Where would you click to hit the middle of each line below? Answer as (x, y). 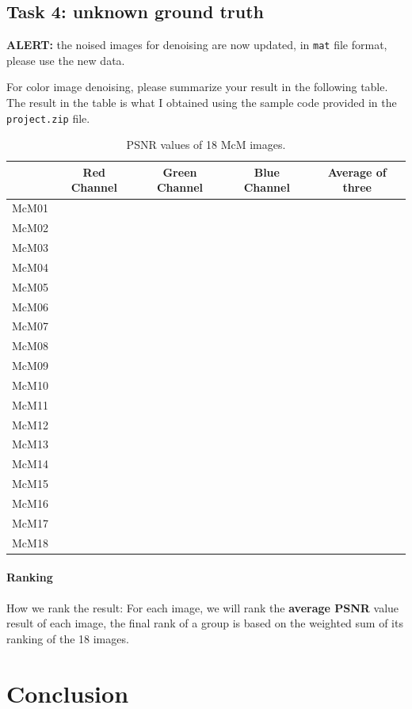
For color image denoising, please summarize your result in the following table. (197, 87)
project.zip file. (48, 118)
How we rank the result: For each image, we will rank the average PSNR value (203, 607)
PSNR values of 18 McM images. (206, 145)
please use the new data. (66, 60)
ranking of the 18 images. (68, 638)
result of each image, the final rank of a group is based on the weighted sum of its (205, 623)
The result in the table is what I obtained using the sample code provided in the (202, 103)
